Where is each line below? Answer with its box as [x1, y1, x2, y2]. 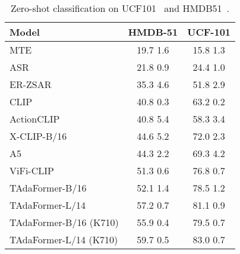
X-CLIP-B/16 [10, 129, 67, 143]
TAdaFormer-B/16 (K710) [10, 215, 119, 229]
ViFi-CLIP [10, 164, 54, 177]
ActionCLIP [10, 112, 60, 126]
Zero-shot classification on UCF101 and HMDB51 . [10, 1, 230, 15]
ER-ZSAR [10, 77, 52, 91]
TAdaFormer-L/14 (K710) [10, 233, 118, 246]
